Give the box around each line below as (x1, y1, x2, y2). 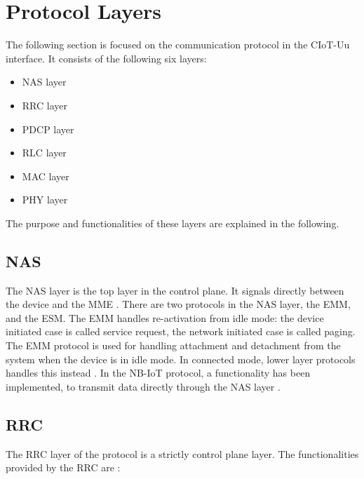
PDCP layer (22, 121, 74, 136)
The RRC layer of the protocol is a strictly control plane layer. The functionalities (6, 446, 359, 461)
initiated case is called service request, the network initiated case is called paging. (6, 324, 356, 339)
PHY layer (22, 192, 68, 207)
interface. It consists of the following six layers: (6, 50, 207, 65)
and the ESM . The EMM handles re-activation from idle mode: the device (6, 310, 324, 325)
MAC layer (22, 168, 69, 183)
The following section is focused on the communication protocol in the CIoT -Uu (6, 37, 350, 52)
